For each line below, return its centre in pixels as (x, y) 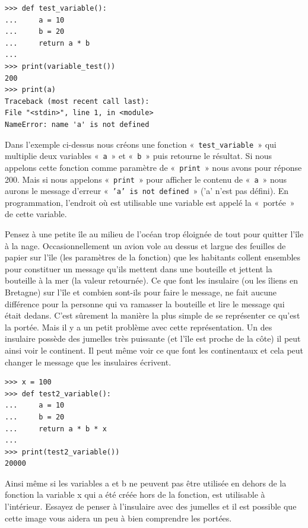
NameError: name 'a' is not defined (77, 124)
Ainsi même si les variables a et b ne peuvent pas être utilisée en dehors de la (146, 483)
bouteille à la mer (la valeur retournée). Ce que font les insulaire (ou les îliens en (151, 280)
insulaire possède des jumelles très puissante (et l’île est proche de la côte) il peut (153, 338)
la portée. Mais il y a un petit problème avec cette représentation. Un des (139, 327)
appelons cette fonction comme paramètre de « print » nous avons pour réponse (153, 167)
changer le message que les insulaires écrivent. (88, 362)
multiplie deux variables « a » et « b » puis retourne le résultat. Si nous (139, 156)
